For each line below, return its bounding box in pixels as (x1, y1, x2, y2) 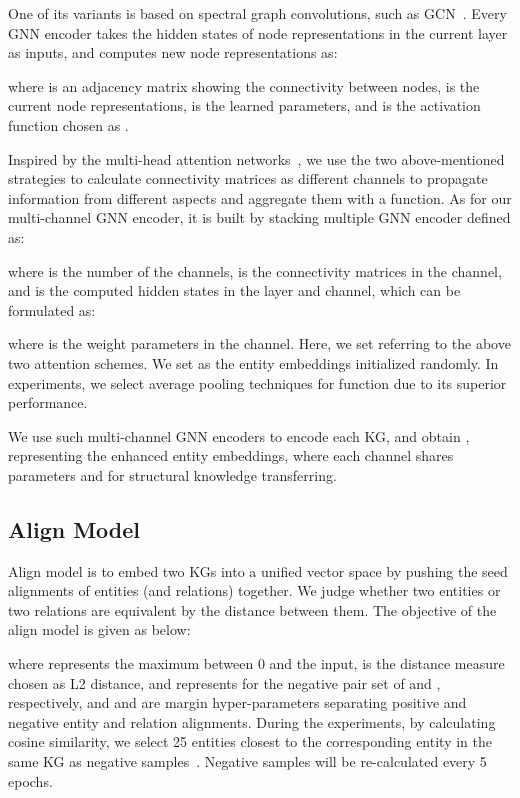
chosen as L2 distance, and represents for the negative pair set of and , (8, 672, 441, 693)
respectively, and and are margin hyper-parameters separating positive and (8, 692, 467, 713)
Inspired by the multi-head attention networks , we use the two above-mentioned (8, 148, 505, 169)
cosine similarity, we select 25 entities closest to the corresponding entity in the (8, 731, 492, 752)
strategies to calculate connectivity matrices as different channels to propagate (8, 168, 488, 189)
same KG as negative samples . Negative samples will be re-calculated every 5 (8, 751, 487, 772)
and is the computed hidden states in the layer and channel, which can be (8, 280, 461, 301)
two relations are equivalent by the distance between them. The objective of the (8, 599, 497, 620)
